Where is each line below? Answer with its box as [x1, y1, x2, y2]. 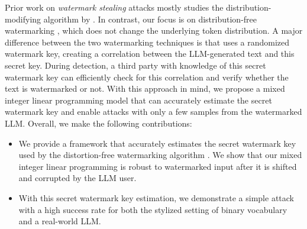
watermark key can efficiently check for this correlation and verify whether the [5, 70, 289, 83]
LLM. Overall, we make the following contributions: [5, 117, 192, 129]
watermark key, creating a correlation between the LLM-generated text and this [5, 47, 295, 60]
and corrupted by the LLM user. [18, 172, 137, 184]
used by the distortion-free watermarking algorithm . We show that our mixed [18, 149, 302, 161]
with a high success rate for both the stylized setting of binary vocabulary [18, 203, 287, 215]
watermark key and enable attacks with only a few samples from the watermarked [5, 105, 302, 118]
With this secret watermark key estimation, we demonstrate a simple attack [18, 191, 294, 204]
